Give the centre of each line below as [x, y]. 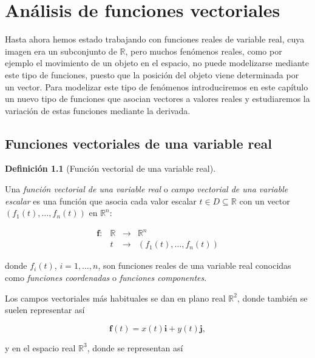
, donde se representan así [135, 347]
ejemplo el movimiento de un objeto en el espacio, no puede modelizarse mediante [157, 63]
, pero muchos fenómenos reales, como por [204, 51]
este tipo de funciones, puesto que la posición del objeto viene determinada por [152, 74]
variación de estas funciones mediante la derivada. [98, 110]
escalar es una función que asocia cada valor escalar [101, 201]
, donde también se [272, 298]
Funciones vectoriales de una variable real [139, 143]
